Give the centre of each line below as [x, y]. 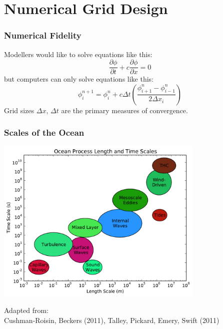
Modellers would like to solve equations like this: [78, 54]
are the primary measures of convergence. [124, 110]
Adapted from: [26, 310]
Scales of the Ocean [44, 132]
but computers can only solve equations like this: [79, 79]
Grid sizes [19, 110]
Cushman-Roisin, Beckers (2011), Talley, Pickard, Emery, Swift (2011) [112, 320]
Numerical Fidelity [43, 35]
